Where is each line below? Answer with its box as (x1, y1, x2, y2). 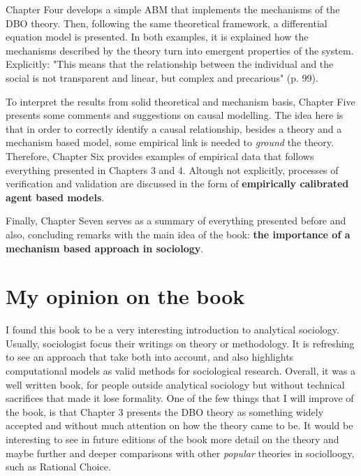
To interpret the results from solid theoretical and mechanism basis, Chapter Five (6, 94, 355, 108)
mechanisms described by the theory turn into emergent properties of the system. (6, 43, 354, 57)
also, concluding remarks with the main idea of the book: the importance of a (6, 226, 351, 241)
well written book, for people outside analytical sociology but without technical (6, 377, 345, 391)
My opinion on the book (6, 282, 245, 310)
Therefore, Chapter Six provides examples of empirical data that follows (6, 148, 314, 163)
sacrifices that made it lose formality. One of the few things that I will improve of (6, 391, 354, 405)
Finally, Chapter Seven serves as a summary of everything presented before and (6, 213, 346, 228)
